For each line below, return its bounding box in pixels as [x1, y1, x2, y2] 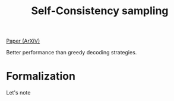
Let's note [6, 89, 31, 96]
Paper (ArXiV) [6, 37, 40, 45]
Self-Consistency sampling [31, 4, 169, 18]
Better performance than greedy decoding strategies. [6, 49, 137, 56]
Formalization [6, 70, 76, 83]
